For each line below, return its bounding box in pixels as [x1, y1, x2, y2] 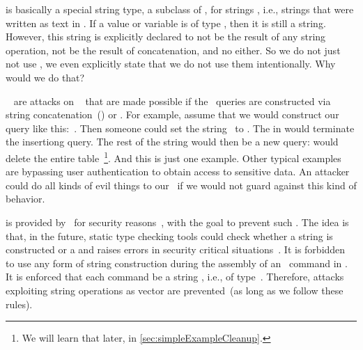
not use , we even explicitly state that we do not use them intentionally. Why [6, 56, 336, 71]
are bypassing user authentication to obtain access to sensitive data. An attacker [6, 164, 350, 179]
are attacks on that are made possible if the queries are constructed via [13, 93, 331, 108]
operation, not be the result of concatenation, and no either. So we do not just [6, 42, 341, 57]
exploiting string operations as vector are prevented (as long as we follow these [6, 283, 343, 297]
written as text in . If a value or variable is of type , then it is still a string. [6, 15, 326, 30]
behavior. [6, 191, 45, 206]
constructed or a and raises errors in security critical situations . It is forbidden [6, 242, 346, 257]
